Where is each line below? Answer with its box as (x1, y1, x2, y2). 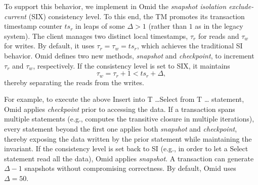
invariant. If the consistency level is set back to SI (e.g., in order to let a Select (4, 143, 248, 154)
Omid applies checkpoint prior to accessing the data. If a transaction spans (4, 103, 235, 114)
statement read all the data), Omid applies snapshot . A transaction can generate (4, 153, 254, 163)
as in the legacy (195, 21, 243, 31)
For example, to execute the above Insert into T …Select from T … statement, (4, 94, 244, 104)
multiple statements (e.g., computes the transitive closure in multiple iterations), (4, 113, 254, 124)
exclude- (229, 1, 254, 11)
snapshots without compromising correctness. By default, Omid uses (24, 163, 236, 173)
